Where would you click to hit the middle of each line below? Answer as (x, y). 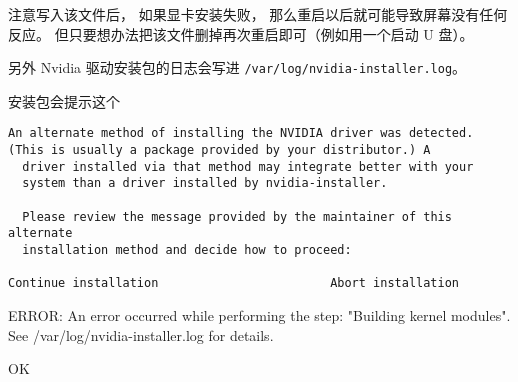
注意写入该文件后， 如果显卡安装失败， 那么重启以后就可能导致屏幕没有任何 (258, 14)
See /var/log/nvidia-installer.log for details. (141, 334)
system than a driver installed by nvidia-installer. (205, 183)
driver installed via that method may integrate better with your (248, 166)
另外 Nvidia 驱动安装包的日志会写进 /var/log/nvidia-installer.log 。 (237, 67)
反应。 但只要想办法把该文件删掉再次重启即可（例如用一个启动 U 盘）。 (241, 33)
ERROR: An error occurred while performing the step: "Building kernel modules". (259, 315)
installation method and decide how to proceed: (187, 250)
